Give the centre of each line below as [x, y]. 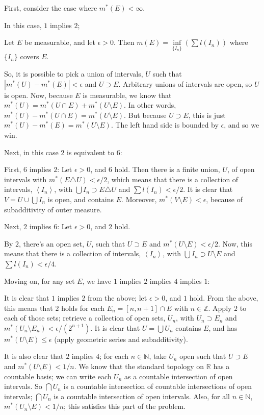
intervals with [25, 179]
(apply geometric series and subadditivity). [121, 339]
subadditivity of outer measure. [53, 209]
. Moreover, [139, 199]
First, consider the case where [51, 8]
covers [30, 56]
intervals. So [23, 386]
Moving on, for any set [39, 280]
